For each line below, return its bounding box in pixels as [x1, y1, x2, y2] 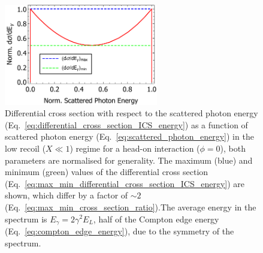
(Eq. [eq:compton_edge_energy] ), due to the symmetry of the [5, 225, 234, 237]
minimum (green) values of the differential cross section [5, 165, 208, 178]
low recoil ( [5, 141, 46, 154]
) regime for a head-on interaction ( [69, 141, 200, 154]
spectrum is [5, 212, 47, 225]
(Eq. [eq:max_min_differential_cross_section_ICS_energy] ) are [5, 177, 244, 189]
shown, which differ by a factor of [5, 189, 128, 201]
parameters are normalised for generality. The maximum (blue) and [5, 153, 253, 166]
